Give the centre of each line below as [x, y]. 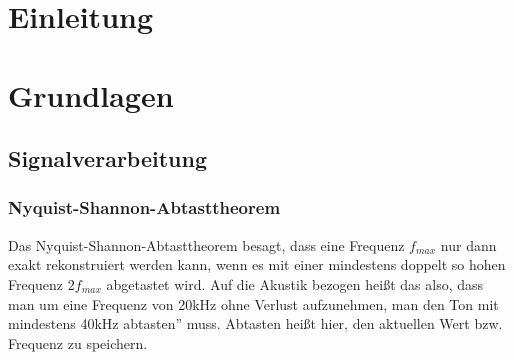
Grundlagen [91, 94]
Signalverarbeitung [107, 158]
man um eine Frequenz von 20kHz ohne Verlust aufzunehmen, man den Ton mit [253, 303]
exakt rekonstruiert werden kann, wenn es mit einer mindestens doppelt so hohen [257, 264]
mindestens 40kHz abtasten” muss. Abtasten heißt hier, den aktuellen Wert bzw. [255, 323]
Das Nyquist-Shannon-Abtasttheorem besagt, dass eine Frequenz [206, 244]
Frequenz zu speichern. [78, 342]
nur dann [468, 244]
